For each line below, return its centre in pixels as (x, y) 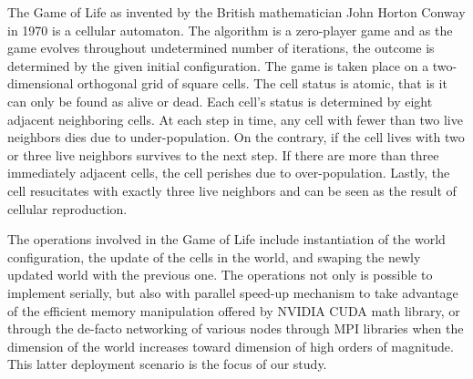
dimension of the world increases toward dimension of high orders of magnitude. (231, 346)
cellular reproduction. (67, 208)
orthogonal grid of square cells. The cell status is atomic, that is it (262, 83)
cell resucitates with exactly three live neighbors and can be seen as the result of (232, 190)
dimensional (41, 83)
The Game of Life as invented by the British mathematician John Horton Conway (236, 12)
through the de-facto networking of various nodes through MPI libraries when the (236, 328)
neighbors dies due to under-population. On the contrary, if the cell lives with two (236, 137)
